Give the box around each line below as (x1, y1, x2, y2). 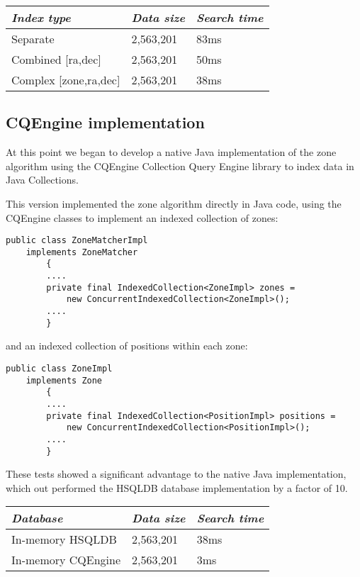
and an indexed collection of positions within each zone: (6, 338, 248, 353)
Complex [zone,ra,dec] (11, 72, 120, 88)
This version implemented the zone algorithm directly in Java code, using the (6, 196, 342, 211)
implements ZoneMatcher (26, 247, 138, 257)
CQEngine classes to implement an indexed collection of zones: (6, 210, 279, 225)
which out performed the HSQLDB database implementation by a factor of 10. (6, 480, 348, 495)
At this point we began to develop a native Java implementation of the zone (6, 145, 337, 159)
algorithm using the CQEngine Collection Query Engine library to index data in (6, 158, 354, 173)
